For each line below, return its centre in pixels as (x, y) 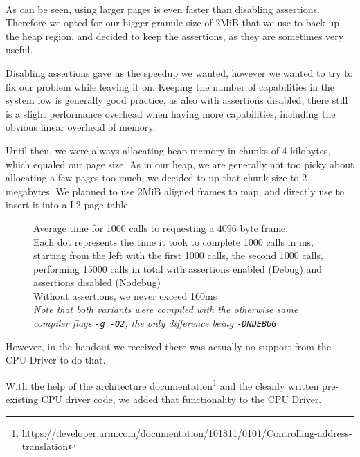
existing (22, 399)
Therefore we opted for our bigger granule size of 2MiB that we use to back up (172, 23)
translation (45, 446)
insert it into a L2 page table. (68, 205)
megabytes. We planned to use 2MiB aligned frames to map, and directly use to (175, 191)
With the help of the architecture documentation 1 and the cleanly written (162, 384)
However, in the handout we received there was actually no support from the (169, 346)
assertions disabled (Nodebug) (97, 282)
